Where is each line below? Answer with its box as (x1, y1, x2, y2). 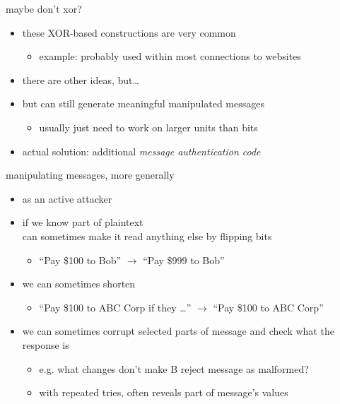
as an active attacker (22, 191, 112, 206)
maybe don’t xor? (6, 1, 82, 16)
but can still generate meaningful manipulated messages (22, 96, 264, 111)
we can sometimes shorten (22, 276, 136, 291)
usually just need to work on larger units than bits (39, 119, 258, 134)
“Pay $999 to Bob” (143, 252, 225, 267)
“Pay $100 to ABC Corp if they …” (39, 299, 192, 314)
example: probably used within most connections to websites (39, 49, 301, 64)
